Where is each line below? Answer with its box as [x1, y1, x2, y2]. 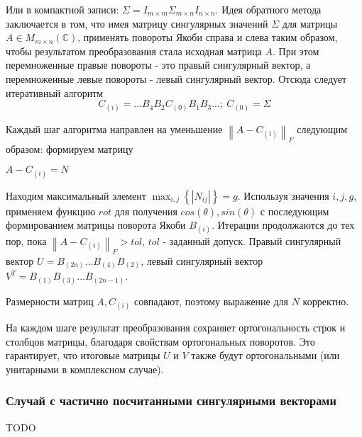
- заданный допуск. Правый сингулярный [163, 234, 341, 249]
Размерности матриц [6, 293, 94, 308]
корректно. [302, 293, 349, 308]
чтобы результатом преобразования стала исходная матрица [6, 43, 262, 58]
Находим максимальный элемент [6, 188, 146, 203]
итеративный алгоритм [6, 85, 104, 100]
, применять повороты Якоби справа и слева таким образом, [77, 30, 338, 45]
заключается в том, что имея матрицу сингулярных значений [6, 16, 268, 30]
